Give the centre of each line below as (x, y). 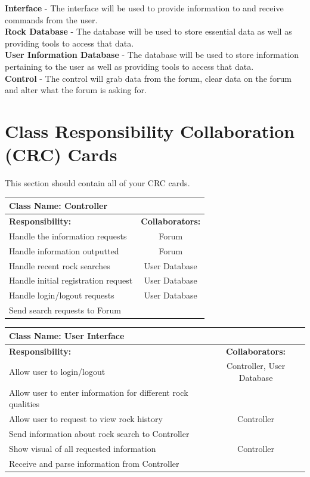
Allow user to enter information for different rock (99, 392)
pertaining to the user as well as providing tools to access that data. (129, 66)
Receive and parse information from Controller (94, 463)
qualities (24, 404)
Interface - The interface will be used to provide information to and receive (144, 8)
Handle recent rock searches (60, 265)
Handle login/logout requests (62, 295)
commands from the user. (51, 19)
